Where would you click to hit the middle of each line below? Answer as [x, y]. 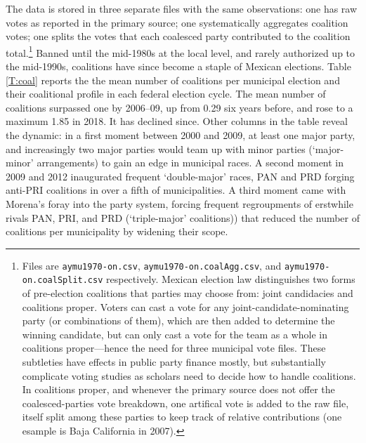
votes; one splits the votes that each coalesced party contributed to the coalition [178, 36]
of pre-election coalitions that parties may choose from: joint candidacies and [188, 293]
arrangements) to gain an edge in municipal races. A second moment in [190, 163]
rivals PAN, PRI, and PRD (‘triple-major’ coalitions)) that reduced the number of [183, 217]
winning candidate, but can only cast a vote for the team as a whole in [175, 334]
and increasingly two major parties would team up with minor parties [156, 148]
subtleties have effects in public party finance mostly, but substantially [174, 362]
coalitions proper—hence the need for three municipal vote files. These [174, 348]
